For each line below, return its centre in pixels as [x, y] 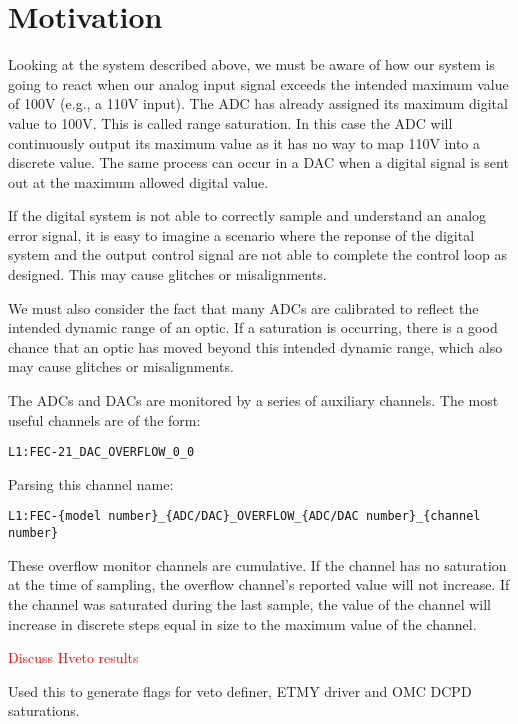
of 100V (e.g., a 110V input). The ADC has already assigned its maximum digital [258, 103]
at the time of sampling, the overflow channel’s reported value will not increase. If [259, 584]
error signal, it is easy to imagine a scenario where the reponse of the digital [241, 234]
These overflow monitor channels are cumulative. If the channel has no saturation [257, 564]
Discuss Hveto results [73, 657]
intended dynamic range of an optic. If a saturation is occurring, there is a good [253, 327]
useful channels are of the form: [104, 419]
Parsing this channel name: [91, 483]
